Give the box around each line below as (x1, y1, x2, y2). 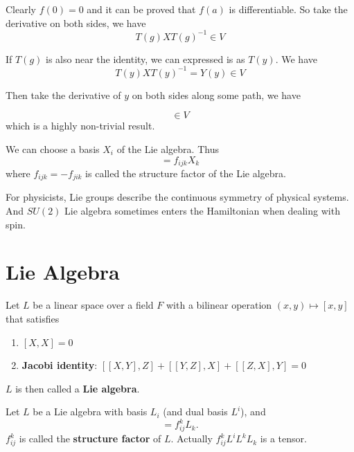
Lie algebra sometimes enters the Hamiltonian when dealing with (64, 204, 340, 218)
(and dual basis (163, 404, 228, 419)
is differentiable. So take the (229, 2, 348, 16)
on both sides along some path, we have (132, 87, 301, 102)
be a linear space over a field (33, 298, 154, 312)
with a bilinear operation (166, 298, 272, 312)
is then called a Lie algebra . (15, 381, 140, 395)
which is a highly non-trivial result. (6, 118, 155, 133)
